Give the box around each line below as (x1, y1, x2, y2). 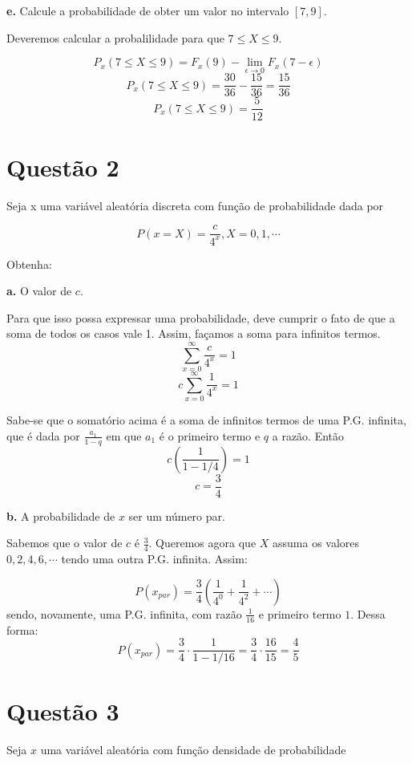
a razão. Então (272, 427, 345, 444)
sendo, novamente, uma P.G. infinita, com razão (6, 605, 242, 622)
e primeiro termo (258, 605, 341, 622)
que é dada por (6, 427, 80, 444)
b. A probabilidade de (6, 507, 115, 524)
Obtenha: (6, 255, 52, 272)
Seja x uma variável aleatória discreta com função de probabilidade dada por (6, 197, 384, 213)
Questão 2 (6, 150, 119, 183)
